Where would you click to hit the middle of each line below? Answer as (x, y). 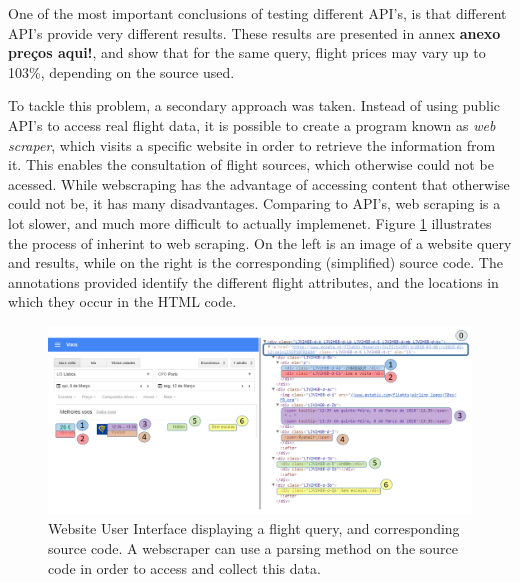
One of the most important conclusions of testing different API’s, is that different (257, 13)
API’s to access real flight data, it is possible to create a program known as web (252, 124)
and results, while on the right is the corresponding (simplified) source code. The (255, 262)
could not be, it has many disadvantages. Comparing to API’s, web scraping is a (254, 203)
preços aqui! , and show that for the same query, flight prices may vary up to (247, 52)
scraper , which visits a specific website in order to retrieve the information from (252, 144)
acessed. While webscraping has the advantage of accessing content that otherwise (259, 183)
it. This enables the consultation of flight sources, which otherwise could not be (251, 164)
